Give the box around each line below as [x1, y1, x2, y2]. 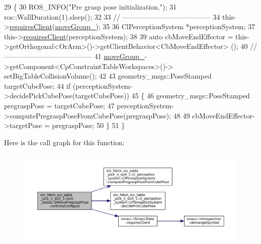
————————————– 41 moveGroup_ [4, 50, 145, 61]
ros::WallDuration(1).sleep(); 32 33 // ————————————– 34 [4, 11, 220, 22]
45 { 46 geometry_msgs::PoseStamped [131, 90, 250, 101]
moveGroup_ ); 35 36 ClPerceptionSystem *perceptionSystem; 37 [55, 21, 255, 32]
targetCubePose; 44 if [4, 80, 71, 91]
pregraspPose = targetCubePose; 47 [4, 100, 115, 110]
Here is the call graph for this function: [4, 137, 125, 147]
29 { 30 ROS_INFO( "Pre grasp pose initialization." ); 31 [4, 2, 177, 12]
